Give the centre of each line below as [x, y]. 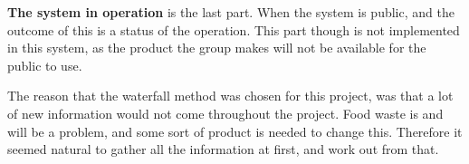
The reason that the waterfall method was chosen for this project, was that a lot [230, 96]
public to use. [45, 65]
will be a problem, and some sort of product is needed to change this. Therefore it [235, 131]
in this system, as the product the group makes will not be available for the [217, 48]
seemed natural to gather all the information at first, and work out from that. [223, 149]
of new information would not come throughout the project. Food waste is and [225, 113]
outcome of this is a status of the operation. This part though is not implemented [234, 29]
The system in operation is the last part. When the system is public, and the [231, 12]
